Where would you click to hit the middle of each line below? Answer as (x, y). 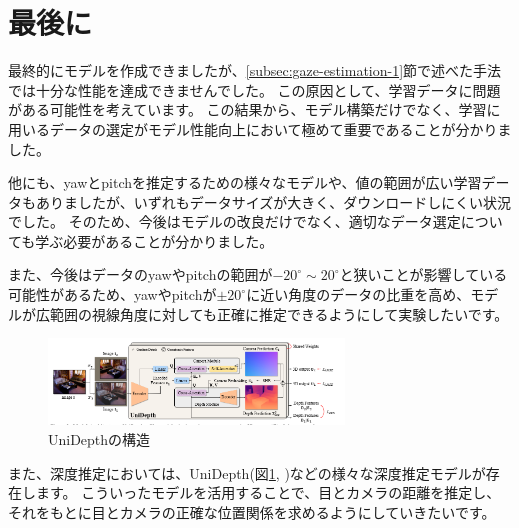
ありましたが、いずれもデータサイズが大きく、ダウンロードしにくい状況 (273, 201)
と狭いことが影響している (423, 274)
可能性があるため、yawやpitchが (112, 294)
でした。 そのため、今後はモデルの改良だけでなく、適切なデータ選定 (234, 221)
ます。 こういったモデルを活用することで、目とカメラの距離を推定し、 (268, 492)
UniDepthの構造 (99, 439)
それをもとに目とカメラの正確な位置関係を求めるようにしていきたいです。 (252, 511)
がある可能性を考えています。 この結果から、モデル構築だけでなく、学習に (254, 109)
